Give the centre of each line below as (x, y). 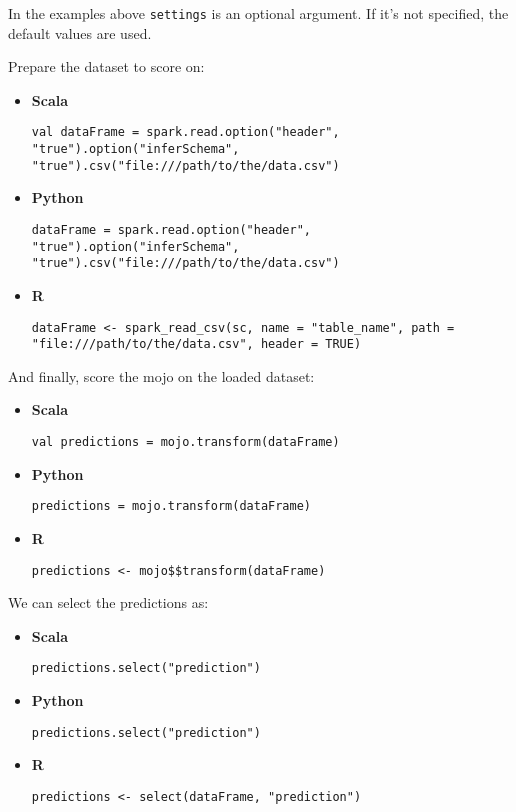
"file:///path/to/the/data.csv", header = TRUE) (196, 344)
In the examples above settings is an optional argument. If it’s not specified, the (258, 13)
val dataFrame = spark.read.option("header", (185, 132)
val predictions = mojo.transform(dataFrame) (185, 442)
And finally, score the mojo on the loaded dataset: (161, 375)
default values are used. (80, 32)
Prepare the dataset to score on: (106, 66)
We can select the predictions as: (108, 602)
